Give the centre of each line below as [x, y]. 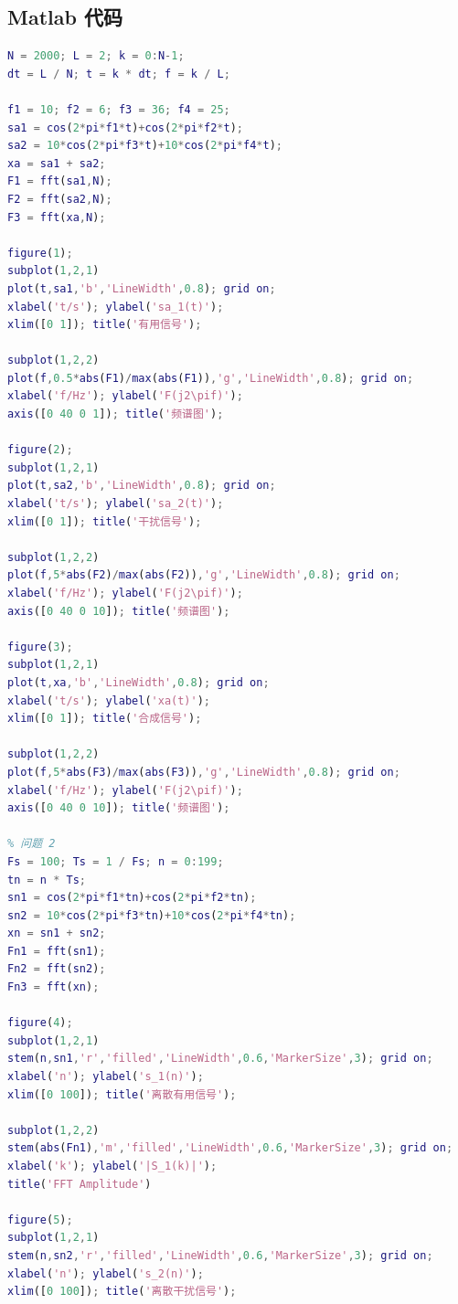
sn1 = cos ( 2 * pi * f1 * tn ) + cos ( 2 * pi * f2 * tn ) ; [132, 898]
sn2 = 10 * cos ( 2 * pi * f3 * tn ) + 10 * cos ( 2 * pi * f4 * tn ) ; [152, 915]
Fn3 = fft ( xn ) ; [53, 987]
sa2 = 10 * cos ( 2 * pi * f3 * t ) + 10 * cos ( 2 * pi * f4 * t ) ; [145, 146]
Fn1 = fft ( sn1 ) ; [57, 951]
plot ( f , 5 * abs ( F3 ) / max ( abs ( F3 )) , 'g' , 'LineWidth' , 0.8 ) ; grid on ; [204, 772]
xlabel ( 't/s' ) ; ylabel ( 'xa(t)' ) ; [109, 700]
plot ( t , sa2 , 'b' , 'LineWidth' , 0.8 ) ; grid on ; [142, 486]
